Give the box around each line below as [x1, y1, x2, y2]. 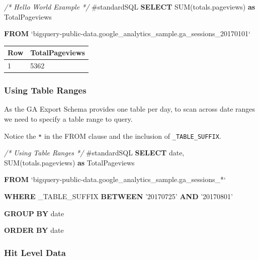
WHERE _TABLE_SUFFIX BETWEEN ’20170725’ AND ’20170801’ [4, 191, 233, 202]
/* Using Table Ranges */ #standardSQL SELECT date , [4, 147, 185, 158]
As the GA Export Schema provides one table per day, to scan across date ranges [4, 104, 255, 114]
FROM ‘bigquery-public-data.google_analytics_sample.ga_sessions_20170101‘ [4, 28, 250, 39]
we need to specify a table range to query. [4, 114, 133, 124]
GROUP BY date [4, 208, 64, 218]
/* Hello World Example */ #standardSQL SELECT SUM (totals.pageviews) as [4, 2, 255, 12]
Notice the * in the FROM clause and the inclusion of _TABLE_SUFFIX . [4, 130, 221, 141]
